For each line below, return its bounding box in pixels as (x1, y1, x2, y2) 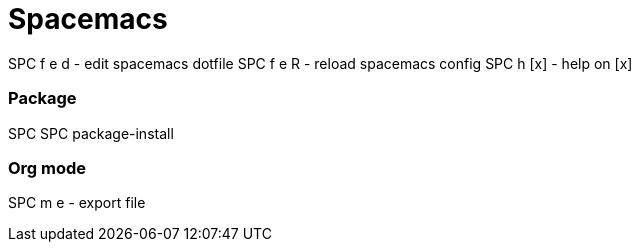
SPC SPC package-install (8, 124, 174, 142)
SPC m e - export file (8, 194, 146, 212)
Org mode (8, 157, 87, 178)
